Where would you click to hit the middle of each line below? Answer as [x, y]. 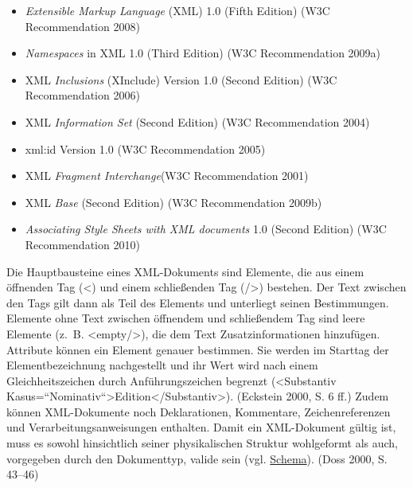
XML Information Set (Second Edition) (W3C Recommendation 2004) [197, 121]
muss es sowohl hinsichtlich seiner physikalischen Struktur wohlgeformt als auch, [202, 443]
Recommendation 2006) [82, 95]
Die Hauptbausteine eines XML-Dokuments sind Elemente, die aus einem [185, 271]
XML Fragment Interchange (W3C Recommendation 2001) [167, 176]
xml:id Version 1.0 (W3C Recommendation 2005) [145, 148]
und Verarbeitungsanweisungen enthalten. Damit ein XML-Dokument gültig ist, [201, 427]
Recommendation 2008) [82, 26]
